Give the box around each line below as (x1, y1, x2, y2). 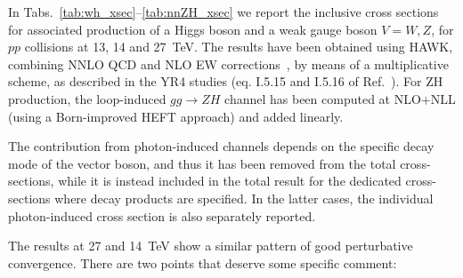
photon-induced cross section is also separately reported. (8, 206, 316, 225)
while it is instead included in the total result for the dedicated (58, 171, 402, 190)
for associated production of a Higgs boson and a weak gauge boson (8, 20, 378, 38)
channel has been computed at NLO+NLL (224, 89, 456, 107)
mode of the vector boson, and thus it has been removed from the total (8, 154, 396, 172)
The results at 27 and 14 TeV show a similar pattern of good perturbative (8, 236, 413, 255)
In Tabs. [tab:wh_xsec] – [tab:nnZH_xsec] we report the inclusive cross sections (8, 3, 439, 20)
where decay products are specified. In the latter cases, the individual (54, 188, 434, 207)
